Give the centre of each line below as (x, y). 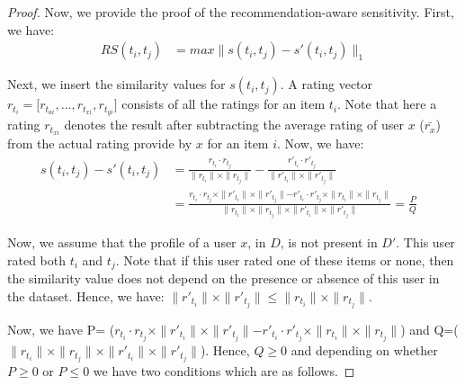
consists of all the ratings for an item (224, 104)
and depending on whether (364, 350)
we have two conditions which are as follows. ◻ (224, 371)
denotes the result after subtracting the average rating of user (234, 125)
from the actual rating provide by (100, 143)
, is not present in (329, 242)
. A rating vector (326, 84)
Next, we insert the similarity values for (116, 84)
